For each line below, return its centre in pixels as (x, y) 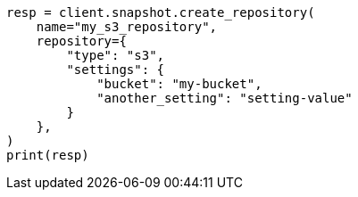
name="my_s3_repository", (127, 27)
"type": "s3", (116, 55)
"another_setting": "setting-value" (225, 98)
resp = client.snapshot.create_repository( (161, 12)
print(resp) (48, 155)
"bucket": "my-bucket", (179, 84)
